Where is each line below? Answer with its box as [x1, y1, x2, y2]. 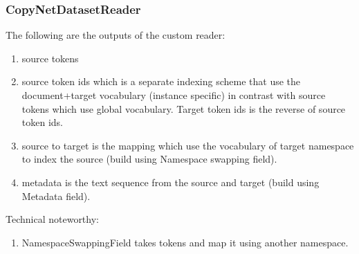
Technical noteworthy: [6, 212, 99, 226]
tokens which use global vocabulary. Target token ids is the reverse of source [21, 101, 346, 116]
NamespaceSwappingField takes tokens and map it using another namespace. [21, 235, 349, 249]
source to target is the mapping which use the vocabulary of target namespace [21, 138, 354, 152]
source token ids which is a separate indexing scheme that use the [21, 74, 301, 89]
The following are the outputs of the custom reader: [6, 28, 225, 42]
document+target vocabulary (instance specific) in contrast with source [21, 88, 326, 102]
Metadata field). [21, 188, 91, 203]
